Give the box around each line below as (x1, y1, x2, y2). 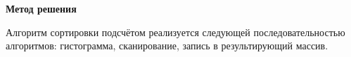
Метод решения (6, 1, 77, 15)
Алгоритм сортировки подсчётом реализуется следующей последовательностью (6, 24, 345, 39)
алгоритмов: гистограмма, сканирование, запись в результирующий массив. (6, 38, 328, 53)
